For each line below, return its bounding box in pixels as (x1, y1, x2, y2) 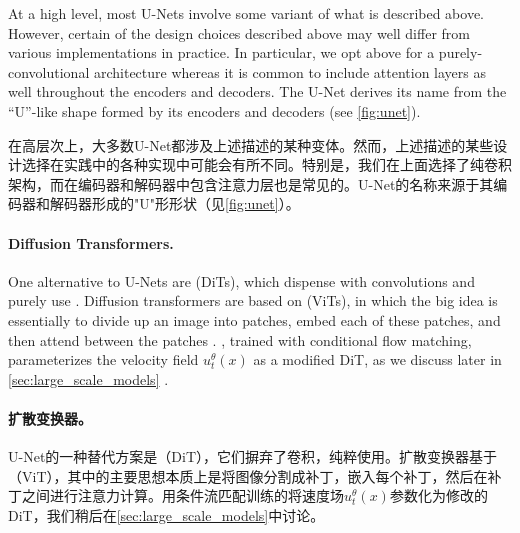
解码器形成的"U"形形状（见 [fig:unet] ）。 (49, 193, 300, 214)
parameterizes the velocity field (8, 349, 199, 370)
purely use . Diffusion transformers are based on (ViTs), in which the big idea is (8, 290, 498, 311)
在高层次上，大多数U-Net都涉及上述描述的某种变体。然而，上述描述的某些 (8, 134, 494, 155)
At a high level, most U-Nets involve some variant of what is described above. (8, 3, 485, 23)
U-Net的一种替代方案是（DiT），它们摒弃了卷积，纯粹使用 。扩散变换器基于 (8, 446, 498, 467)
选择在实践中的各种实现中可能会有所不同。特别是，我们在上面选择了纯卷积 (21, 154, 512, 175)
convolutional (8, 61, 90, 82)
